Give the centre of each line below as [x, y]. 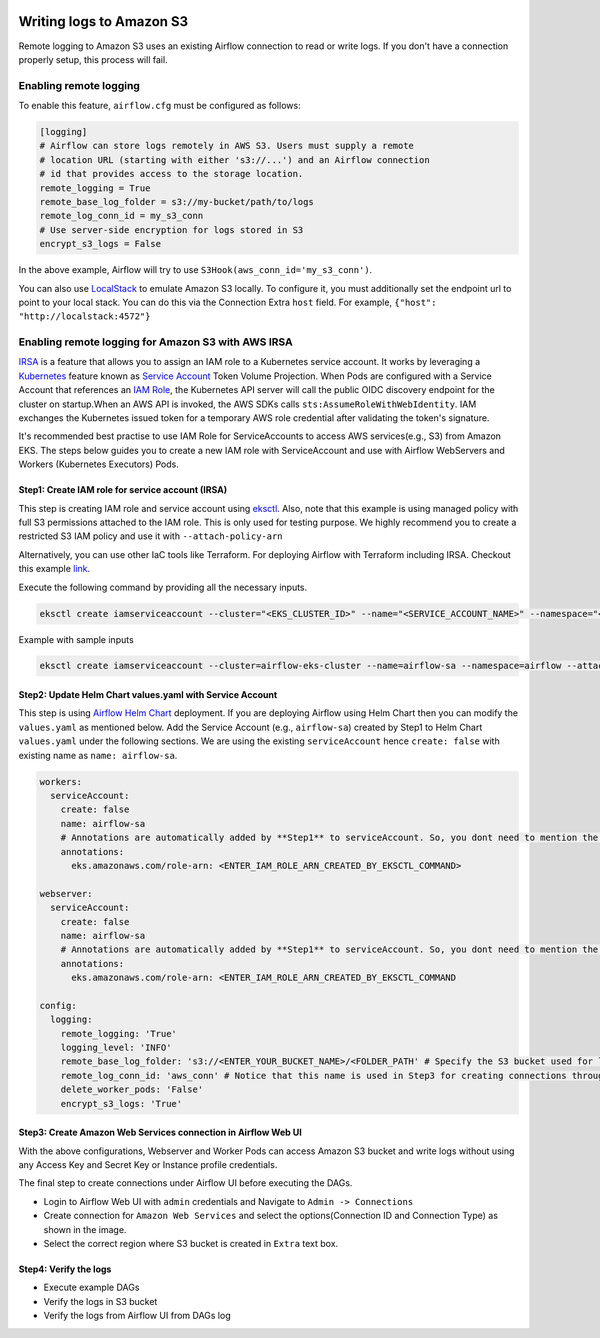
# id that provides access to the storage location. [171, 174]
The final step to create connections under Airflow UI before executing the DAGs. [185, 1183]
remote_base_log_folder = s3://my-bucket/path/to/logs [176, 201]
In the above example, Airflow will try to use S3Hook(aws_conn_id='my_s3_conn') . [195, 270]
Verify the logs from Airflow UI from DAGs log [137, 1316]
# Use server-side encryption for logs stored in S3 [171, 229]
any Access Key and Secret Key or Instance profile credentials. [148, 1164]
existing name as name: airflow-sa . [98, 755]
